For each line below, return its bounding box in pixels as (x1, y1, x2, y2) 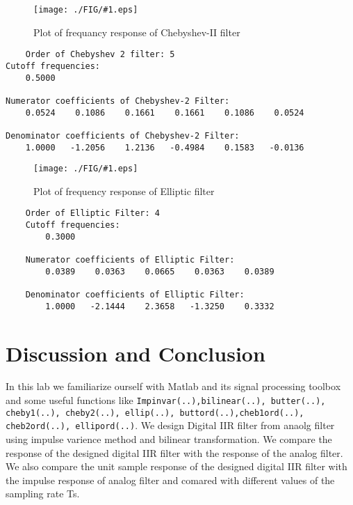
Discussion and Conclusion (6, 339, 265, 367)
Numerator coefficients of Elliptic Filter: (25, 255, 235, 265)
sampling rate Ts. (6, 486, 80, 501)
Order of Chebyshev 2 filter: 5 (25, 49, 175, 60)
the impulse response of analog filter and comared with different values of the (6, 472, 335, 487)
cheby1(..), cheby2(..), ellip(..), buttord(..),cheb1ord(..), (6, 407, 304, 418)
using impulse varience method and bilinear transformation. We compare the (6, 432, 332, 446)
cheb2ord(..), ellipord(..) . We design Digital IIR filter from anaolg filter (6, 418, 335, 433)
